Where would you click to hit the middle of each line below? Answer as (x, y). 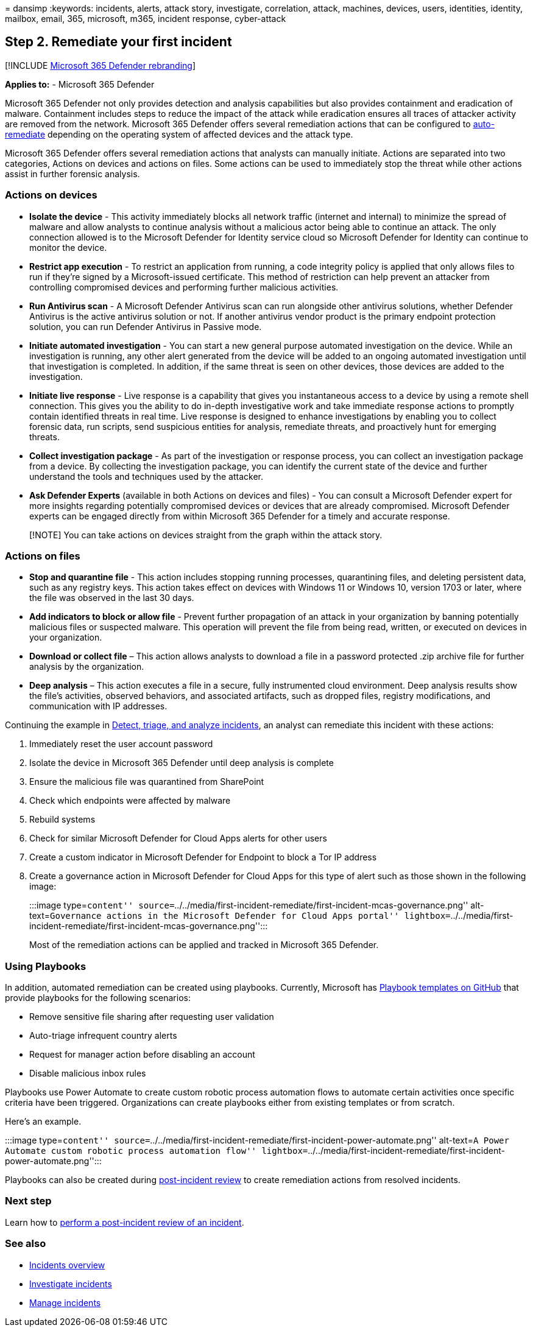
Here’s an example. (43, 1122)
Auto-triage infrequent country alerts (103, 1036)
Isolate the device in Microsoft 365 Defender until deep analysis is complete (182, 763)
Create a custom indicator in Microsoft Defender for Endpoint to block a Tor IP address (203, 857)
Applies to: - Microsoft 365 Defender (80, 84)
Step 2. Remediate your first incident (118, 42)
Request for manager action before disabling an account (142, 1055)
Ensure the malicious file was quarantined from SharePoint (147, 782)
